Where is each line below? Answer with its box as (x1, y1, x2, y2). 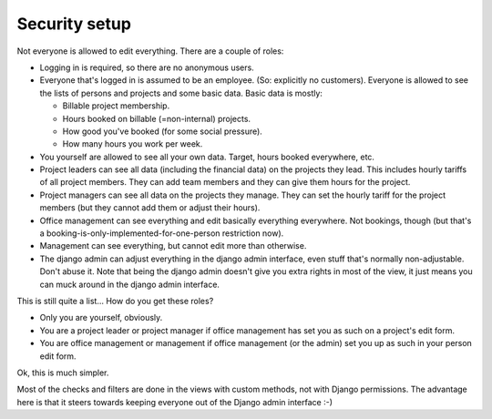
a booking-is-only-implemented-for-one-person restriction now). (39, 228, 284, 239)
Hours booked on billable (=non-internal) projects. (62, 113, 251, 124)
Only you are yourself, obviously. (39, 312, 163, 323)
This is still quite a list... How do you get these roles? (16, 295, 214, 306)
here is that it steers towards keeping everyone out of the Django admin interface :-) (16, 396, 333, 407)
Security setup (16, 14, 132, 34)
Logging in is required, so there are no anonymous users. (39, 62, 254, 73)
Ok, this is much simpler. (16, 367, 109, 378)
